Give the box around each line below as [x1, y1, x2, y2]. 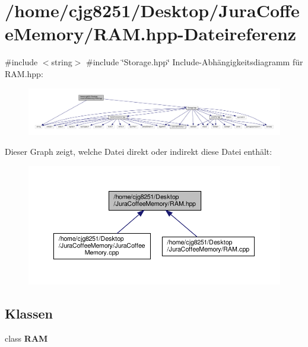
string [51, 56, 72, 68]
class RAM [5, 332, 48, 344]
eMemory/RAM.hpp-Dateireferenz [5, 21, 297, 46]
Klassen [5, 304, 53, 323]
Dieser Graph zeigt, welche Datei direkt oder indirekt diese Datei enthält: [5, 145, 272, 158]
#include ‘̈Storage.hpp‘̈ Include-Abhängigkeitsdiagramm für [86, 56, 303, 68]
